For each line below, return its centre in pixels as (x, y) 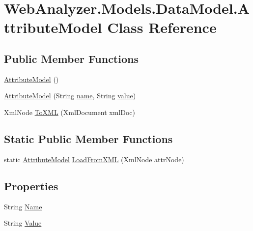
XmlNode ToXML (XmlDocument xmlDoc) (70, 112)
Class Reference (162, 27)
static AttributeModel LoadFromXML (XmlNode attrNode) (94, 159)
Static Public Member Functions (88, 138)
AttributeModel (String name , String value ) (70, 96)
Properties (31, 186)
